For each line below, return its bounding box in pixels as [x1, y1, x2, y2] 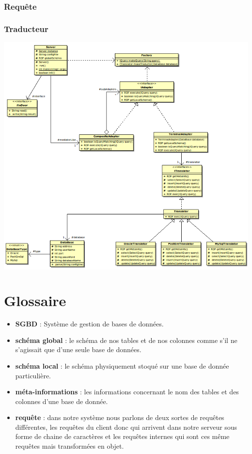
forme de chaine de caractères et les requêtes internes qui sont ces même [15, 431, 230, 441]
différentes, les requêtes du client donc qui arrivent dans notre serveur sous [15, 422, 237, 432]
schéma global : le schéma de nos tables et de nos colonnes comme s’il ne [15, 335, 237, 345]
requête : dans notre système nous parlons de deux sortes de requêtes [15, 412, 224, 422]
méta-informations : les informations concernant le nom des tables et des [15, 387, 239, 397]
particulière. [15, 370, 51, 380]
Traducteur [4, 22, 48, 34]
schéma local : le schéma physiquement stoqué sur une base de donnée [15, 360, 229, 371]
